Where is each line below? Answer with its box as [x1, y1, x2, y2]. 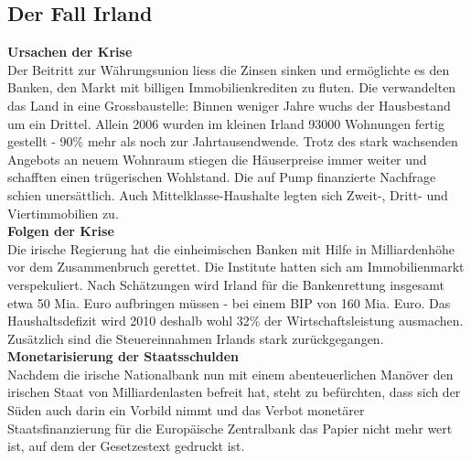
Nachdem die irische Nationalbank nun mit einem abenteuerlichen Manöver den [7, 364, 454, 383]
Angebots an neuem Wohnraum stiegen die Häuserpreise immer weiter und [7, 149, 427, 168]
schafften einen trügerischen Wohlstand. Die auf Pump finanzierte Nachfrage [7, 167, 436, 187]
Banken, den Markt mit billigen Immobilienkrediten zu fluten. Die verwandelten [7, 78, 456, 97]
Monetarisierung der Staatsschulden [7, 347, 240, 366]
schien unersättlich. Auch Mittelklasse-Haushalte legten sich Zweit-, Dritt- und [7, 185, 448, 204]
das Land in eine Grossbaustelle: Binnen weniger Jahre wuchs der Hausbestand [7, 95, 451, 114]
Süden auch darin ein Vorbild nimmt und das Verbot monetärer [7, 401, 365, 420]
